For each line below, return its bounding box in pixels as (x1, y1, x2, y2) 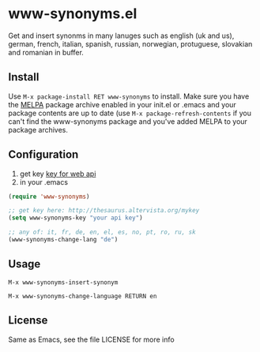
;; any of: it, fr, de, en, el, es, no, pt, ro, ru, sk (8, 228, 196, 237)
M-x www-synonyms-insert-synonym (8, 278, 119, 286)
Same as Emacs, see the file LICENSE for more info (8, 335, 175, 344)
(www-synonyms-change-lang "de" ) (8, 236, 119, 244)
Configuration (8, 148, 79, 162)
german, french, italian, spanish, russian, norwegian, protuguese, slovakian (8, 39, 253, 48)
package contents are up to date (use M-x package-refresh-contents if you (8, 108, 251, 118)
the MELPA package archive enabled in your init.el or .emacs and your (8, 99, 237, 109)
